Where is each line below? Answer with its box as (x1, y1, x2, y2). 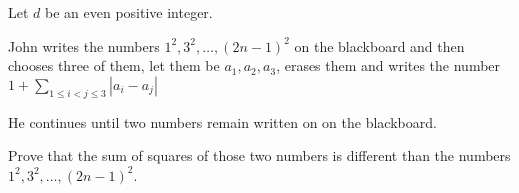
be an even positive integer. (45, 2, 213, 22)
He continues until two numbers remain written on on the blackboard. (8, 111, 437, 132)
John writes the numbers (8, 35, 160, 56)
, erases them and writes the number (276, 55, 501, 76)
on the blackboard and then (294, 35, 465, 56)
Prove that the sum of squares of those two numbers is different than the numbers (8, 145, 511, 166)
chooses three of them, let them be (8, 55, 220, 76)
